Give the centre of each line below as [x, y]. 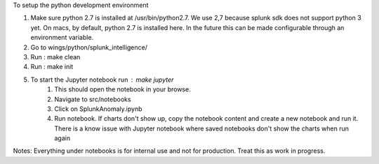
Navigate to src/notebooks [93, 99]
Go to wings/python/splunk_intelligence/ [89, 47]
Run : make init [52, 67]
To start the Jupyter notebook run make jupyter [102, 80]
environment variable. [62, 38]
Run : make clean [55, 57]
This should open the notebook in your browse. [122, 89]
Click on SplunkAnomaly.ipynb [99, 109]
